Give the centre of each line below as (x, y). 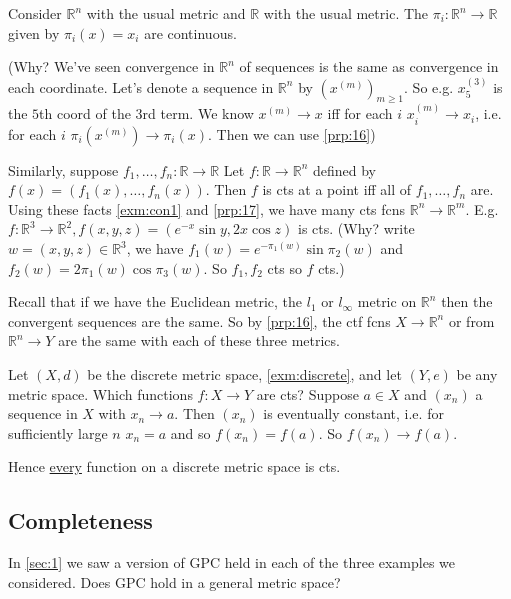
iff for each (360, 113)
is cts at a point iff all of (337, 189)
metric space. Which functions (100, 393)
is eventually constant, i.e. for (353, 413)
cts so (284, 267)
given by (34, 32)
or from (471, 320)
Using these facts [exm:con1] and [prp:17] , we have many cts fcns (207, 208)
